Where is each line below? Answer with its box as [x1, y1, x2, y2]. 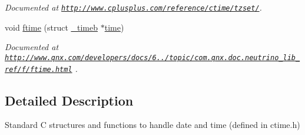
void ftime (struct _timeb [5, 21, 98, 33]
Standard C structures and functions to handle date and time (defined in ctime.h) [5, 118, 300, 131]
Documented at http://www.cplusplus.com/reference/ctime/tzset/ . [5, 1, 262, 13]
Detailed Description [5, 91, 134, 109]
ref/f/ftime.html [5, 65, 72, 74]
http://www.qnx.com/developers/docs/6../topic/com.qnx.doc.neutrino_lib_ [5, 53, 300, 62]
